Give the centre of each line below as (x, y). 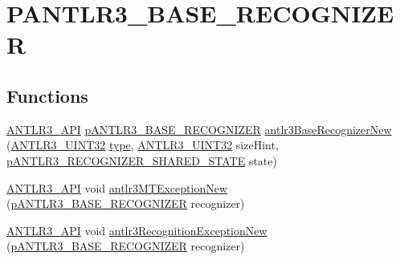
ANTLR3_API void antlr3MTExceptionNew (117, 187)
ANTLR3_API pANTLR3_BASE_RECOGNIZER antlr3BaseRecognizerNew (199, 129)
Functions (47, 95)
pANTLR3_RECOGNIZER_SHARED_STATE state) (142, 160)
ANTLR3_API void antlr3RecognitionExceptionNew (137, 230)
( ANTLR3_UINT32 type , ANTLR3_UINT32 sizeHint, (143, 145)
